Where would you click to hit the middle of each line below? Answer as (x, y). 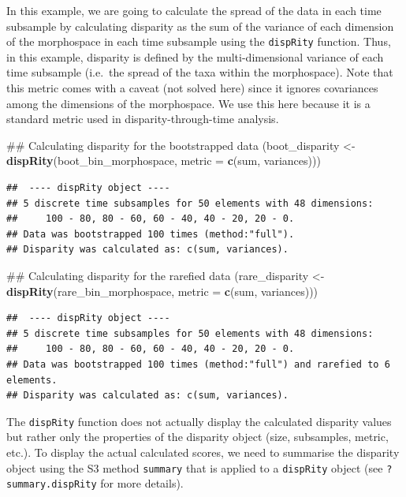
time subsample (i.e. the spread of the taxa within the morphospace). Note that (200, 72)
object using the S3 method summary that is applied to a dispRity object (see (195, 467)
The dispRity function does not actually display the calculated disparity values (199, 421)
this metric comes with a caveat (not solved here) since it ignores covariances (192, 88)
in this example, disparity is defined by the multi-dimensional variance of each (195, 56)
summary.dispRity (52, 485)
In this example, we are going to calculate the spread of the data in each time (194, 10)
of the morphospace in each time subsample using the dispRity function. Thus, (199, 41)
